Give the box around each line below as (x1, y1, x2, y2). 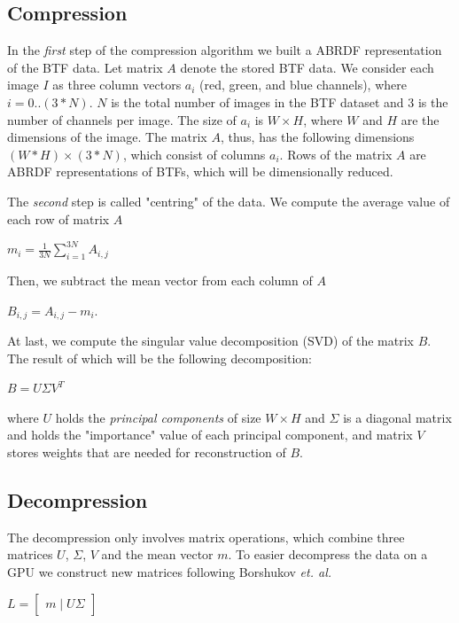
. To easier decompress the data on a (228, 545, 428, 564)
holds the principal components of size (55, 408, 261, 426)
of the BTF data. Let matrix (7, 58, 163, 76)
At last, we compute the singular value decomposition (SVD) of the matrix (7, 331, 414, 349)
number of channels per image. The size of (7, 110, 237, 128)
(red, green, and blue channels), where (199, 75, 407, 94)
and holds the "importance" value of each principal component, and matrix (7, 425, 413, 444)
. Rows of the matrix (279, 144, 393, 163)
